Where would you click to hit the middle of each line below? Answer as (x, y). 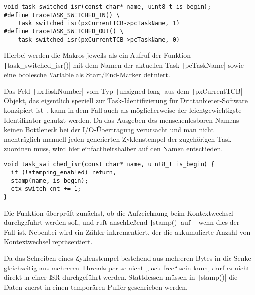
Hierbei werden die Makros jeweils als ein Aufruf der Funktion (97, 55)
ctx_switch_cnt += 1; (46, 189)
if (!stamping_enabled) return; (64, 172)
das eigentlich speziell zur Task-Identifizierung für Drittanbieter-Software (138, 100)
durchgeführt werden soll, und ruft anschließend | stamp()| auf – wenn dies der (122, 222)
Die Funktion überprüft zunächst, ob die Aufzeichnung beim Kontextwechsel (119, 212)
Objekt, (15, 100)
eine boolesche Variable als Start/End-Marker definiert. (87, 74)
